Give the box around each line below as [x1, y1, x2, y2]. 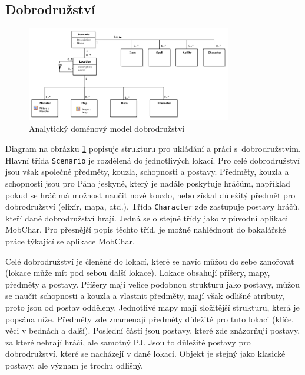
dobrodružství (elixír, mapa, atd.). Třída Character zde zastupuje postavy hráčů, [5, 200, 300, 213]
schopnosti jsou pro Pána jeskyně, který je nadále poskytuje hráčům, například [5, 177, 290, 189]
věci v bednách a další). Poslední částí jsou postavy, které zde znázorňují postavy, [5, 324, 300, 337]
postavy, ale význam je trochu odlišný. [5, 358, 143, 371]
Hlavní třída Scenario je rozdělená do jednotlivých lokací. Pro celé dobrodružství [5, 154, 300, 166]
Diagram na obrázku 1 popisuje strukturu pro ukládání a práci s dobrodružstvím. [5, 142, 301, 155]
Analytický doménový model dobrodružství [29, 122, 185, 135]
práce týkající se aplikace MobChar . [5, 234, 135, 247]
